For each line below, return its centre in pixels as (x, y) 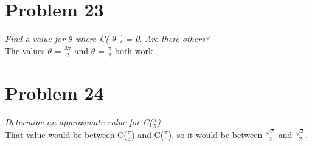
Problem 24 (54, 92)
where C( (92, 39)
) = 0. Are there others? (164, 39)
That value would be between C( (66, 134)
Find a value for (35, 39)
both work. (135, 50)
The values (25, 50)
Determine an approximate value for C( (79, 121)
